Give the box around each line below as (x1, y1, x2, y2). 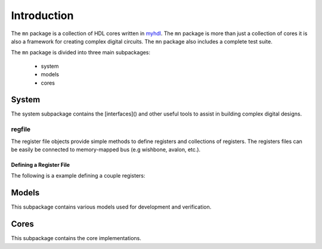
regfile (11, 125, 31, 133)
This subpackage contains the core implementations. (11, 235, 141, 242)
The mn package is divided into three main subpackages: (11, 49, 151, 56)
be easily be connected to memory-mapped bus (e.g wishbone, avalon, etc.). (11, 146, 201, 153)
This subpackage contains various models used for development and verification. (11, 203, 212, 211)
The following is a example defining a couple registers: (11, 172, 145, 179)
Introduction (11, 9, 74, 22)
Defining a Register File (11, 161, 70, 168)
